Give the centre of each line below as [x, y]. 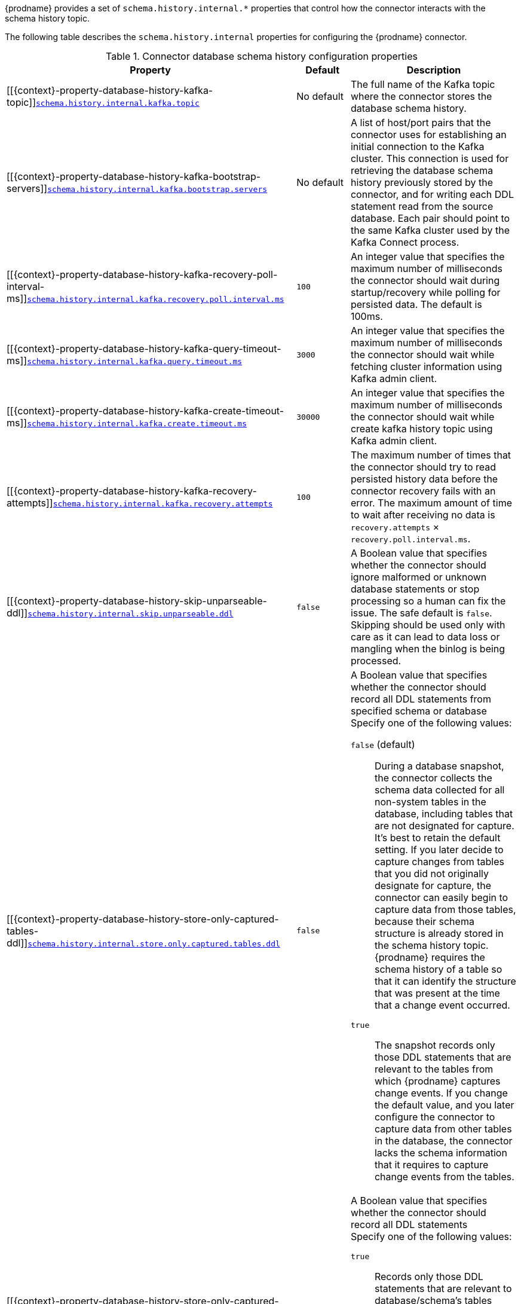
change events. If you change [441, 1093]
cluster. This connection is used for [430, 158]
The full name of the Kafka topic [423, 84]
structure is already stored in [439, 933]
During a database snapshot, [439, 766]
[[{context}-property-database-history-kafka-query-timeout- [144, 349]
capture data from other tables [443, 1129]
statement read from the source [422, 206]
